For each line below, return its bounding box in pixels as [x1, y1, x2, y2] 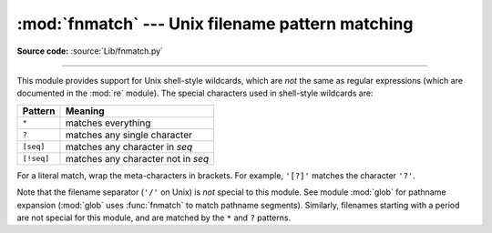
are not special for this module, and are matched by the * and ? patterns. [16, 212, 292, 223]
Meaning [65, 105, 105, 117]
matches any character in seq [65, 140, 193, 153]
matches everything [65, 116, 151, 129]
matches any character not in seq [65, 152, 210, 165]
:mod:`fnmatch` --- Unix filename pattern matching [16, 14, 414, 34]
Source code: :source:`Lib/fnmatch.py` [16, 46, 164, 56]
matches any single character [65, 128, 193, 141]
